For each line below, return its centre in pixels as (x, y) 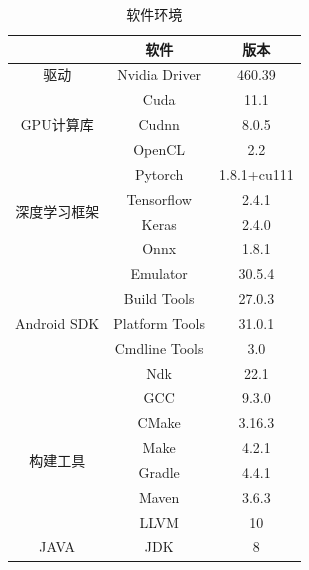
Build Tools (159, 298)
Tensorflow (159, 198)
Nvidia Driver (159, 74)
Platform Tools (159, 322)
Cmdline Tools (159, 347)
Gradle (159, 471)
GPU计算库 (57, 124)
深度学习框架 (57, 211)
